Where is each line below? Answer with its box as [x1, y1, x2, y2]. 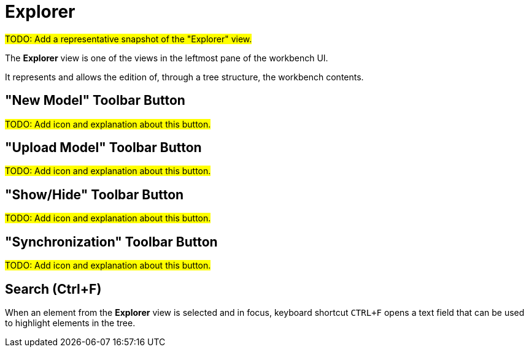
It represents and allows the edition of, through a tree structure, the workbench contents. [5, 71, 364, 82]
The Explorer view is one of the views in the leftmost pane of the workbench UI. [5, 52, 328, 63]
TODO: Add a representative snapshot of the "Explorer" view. [5, 33, 252, 44]
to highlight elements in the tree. [5, 317, 136, 328]
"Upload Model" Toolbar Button [5, 140, 202, 156]
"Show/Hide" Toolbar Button [5, 186, 184, 202]
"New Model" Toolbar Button [5, 93, 185, 109]
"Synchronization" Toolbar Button [5, 234, 218, 250]
